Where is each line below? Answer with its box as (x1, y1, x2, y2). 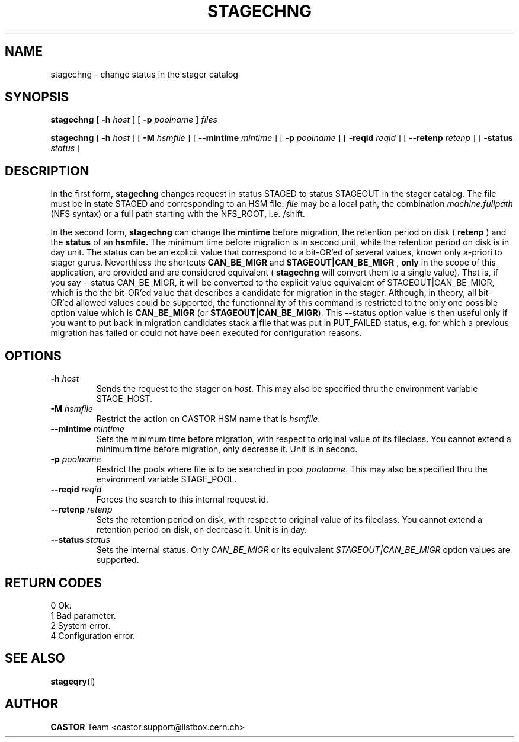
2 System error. (50, 620, 111, 631)
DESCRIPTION (5, 163, 89, 178)
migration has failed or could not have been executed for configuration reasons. (50, 328, 362, 338)
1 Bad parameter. (50, 610, 116, 621)
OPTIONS (5, 348, 62, 363)
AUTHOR (5, 696, 59, 712)
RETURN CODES (5, 575, 102, 590)
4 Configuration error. (50, 630, 135, 641)
